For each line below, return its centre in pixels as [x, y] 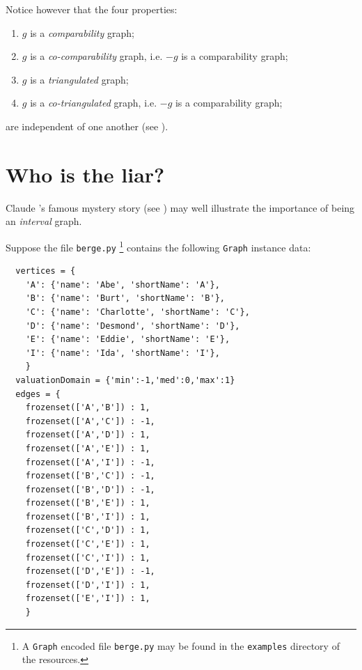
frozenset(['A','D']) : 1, [88, 435]
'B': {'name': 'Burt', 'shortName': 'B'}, [125, 298]
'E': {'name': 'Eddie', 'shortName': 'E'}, [128, 340]
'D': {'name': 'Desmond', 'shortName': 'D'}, [133, 326]
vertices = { [46, 271]
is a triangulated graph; [79, 79]
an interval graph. [44, 221]
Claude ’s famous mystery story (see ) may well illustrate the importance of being [180, 207]
